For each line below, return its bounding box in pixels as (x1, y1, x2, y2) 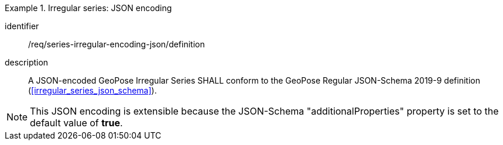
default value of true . (30, 117, 123, 129)
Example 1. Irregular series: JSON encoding (5, 3, 172, 13)
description (5, 57, 49, 67)
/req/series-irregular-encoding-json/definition (28, 39, 205, 49)
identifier (5, 21, 39, 31)
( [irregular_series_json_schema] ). (28, 85, 157, 95)
